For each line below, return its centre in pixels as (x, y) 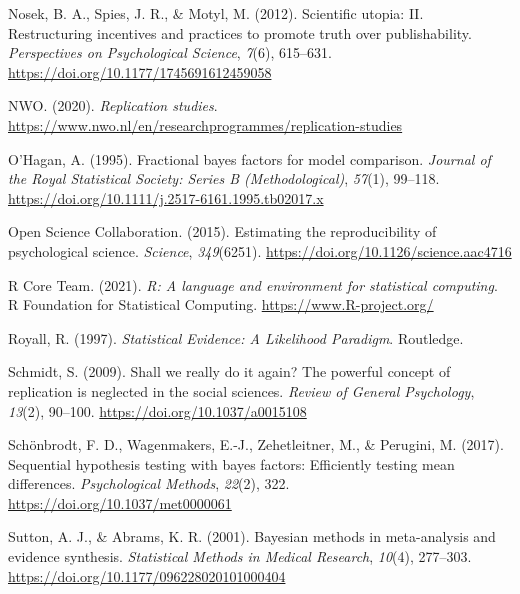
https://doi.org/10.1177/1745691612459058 (140, 71)
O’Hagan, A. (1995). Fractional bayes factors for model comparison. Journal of (249, 158)
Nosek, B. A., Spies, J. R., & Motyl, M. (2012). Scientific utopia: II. (216, 13)
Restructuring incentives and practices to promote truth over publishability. (240, 32)
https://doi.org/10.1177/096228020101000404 (147, 575)
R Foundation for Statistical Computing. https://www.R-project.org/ (221, 304)
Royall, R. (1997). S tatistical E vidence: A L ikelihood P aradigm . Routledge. (236, 337)
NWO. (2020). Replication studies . (113, 105)
